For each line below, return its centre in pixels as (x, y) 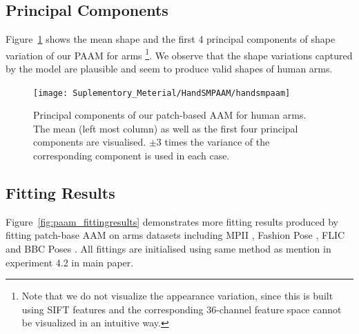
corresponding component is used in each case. (132, 156)
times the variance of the (217, 142)
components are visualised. (90, 142)
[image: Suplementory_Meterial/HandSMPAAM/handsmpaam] (162, 93)
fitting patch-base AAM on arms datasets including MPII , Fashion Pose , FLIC (175, 235)
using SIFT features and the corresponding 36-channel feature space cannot (182, 309)
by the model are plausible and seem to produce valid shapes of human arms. (169, 69)
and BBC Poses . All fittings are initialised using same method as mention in (168, 249)
